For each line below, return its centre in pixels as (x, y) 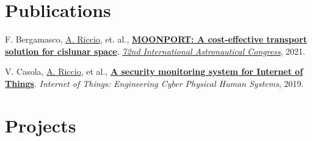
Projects (41, 125)
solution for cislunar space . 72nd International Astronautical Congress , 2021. (155, 51)
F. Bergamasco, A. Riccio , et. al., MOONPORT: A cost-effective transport (156, 39)
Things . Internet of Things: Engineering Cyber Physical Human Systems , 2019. (154, 83)
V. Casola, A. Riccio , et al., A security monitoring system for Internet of (154, 71)
